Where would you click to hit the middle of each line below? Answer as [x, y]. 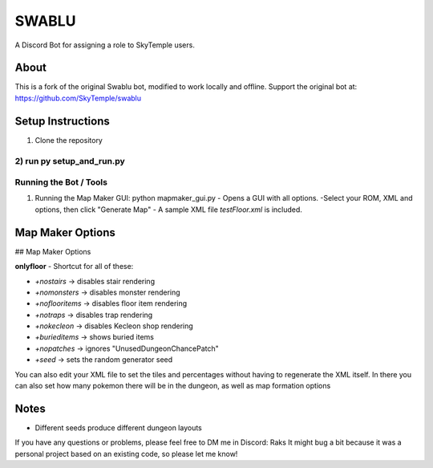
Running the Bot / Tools [61, 182]
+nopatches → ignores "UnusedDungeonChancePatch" [127, 348]
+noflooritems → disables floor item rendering [111, 303]
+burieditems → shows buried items [94, 337]
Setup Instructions [62, 121]
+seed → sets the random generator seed [104, 360]
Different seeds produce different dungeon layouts [118, 427]
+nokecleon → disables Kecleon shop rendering [114, 326]
